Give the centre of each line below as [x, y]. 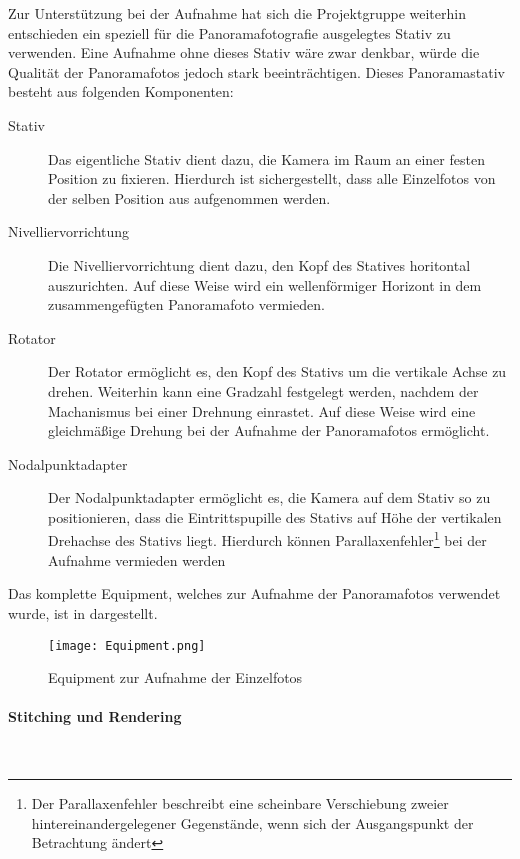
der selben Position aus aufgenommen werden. [189, 197]
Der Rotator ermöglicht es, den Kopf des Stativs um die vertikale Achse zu [277, 371]
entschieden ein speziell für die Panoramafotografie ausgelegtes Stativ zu [229, 32]
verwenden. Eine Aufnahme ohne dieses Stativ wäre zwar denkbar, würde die [244, 52]
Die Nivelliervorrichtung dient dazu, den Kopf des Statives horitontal [259, 264]
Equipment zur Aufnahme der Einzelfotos [175, 677]
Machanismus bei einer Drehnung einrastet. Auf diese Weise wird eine [262, 410]
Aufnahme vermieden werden [137, 559]
